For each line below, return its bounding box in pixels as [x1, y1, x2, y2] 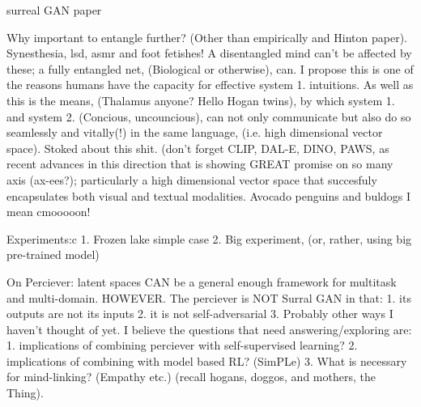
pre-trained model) [6, 246, 100, 263]
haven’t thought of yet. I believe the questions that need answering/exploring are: [6, 320, 412, 337]
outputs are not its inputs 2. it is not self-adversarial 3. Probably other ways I [6, 305, 393, 322]
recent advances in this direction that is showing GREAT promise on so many [6, 155, 393, 172]
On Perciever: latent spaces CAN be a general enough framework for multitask [6, 273, 397, 290]
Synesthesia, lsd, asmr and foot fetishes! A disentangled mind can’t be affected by [6, 45, 412, 61]
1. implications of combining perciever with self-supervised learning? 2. [6, 337, 358, 354]
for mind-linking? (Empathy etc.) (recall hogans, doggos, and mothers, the [6, 368, 376, 385]
